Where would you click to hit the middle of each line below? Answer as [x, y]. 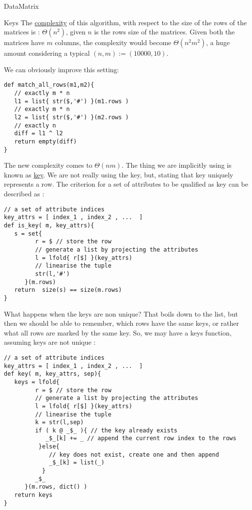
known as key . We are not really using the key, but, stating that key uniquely [119, 174]
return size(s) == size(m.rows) [68, 290]
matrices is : [22, 32]
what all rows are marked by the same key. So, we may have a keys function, [118, 332]
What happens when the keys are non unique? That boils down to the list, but [121, 313]
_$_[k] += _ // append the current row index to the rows [141, 438]
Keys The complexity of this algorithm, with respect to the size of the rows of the [125, 22]
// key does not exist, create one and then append [134, 454]
